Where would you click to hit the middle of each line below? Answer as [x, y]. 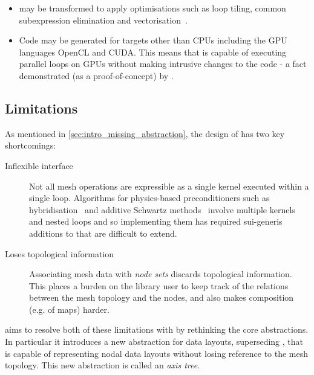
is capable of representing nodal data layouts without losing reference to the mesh [157, 353]
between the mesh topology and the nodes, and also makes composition [162, 297]
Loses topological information [60, 253]
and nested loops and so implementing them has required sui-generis [156, 221]
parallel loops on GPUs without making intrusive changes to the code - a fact [163, 64]
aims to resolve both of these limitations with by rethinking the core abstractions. [157, 329]
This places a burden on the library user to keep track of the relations [159, 285]
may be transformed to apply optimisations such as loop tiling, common [152, 8]
